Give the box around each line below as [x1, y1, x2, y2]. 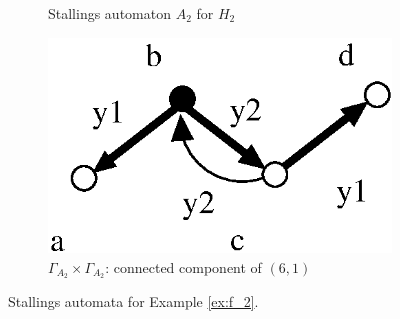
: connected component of [105, 256, 262, 277]
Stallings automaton [48, 3, 171, 23]
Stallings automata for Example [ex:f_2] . [8, 291, 259, 312]
